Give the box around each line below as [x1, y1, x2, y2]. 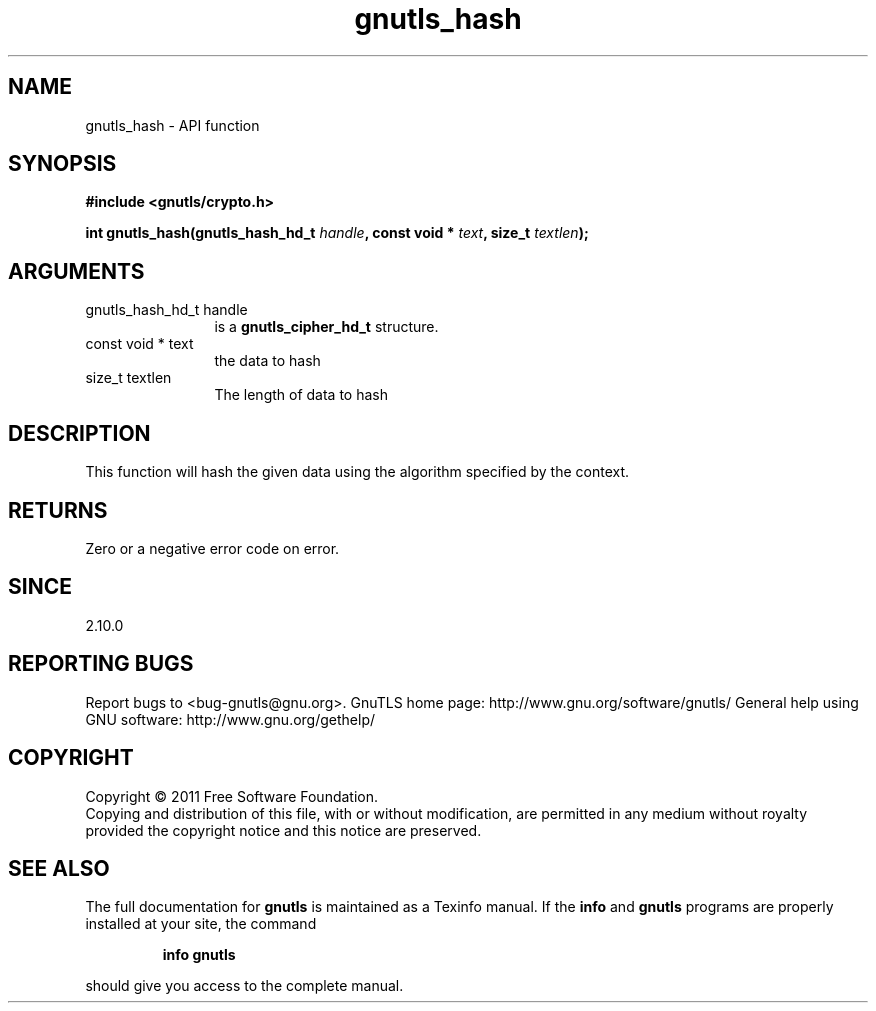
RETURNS [8, 497, 108, 523]
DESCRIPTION [8, 420, 151, 446]
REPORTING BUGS [8, 651, 194, 677]
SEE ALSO [8, 855, 110, 881]
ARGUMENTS [8, 258, 145, 284]
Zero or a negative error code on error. [85, 539, 340, 557]
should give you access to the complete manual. [85, 977, 404, 995]
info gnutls [162, 946, 236, 964]
